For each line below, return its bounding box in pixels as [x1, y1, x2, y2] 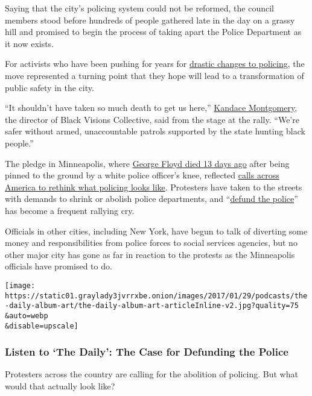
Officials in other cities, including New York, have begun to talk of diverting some [5, 224, 308, 237]
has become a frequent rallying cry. [5, 204, 135, 216]
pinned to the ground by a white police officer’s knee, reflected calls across [5, 169, 279, 181]
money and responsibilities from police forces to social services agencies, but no [5, 236, 298, 249]
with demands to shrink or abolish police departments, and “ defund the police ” [5, 192, 298, 205]
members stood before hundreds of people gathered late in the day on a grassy [5, 13, 295, 26]
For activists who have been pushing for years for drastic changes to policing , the [5, 57, 305, 70]
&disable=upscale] [5, 321, 78, 330]
